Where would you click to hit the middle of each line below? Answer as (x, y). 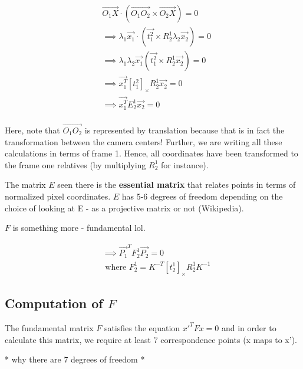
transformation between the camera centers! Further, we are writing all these (144, 141)
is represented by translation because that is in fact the (185, 130)
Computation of (54, 303)
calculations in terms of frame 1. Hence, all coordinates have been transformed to (151, 153)
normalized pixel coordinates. (58, 196)
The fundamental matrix (49, 327)
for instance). (185, 164)
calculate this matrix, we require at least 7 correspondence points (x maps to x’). (151, 339)
